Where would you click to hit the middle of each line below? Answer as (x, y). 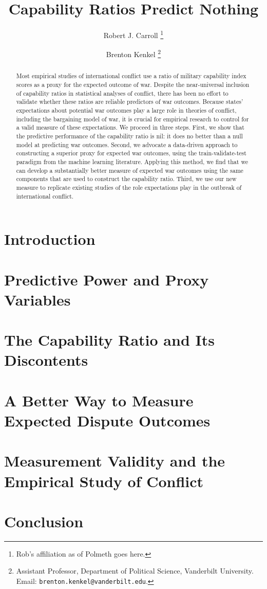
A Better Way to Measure (99, 400)
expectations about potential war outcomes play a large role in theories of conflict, (126, 110)
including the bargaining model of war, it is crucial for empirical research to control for (132, 119)
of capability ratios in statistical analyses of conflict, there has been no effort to (122, 93)
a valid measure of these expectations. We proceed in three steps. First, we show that (130, 127)
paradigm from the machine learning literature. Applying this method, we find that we (132, 161)
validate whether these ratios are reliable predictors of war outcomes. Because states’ (130, 102)
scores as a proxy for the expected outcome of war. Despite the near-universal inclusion (133, 85)
